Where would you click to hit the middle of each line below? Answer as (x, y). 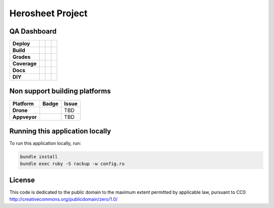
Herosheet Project (48, 13)
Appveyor (25, 117)
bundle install (39, 157)
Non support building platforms (60, 91)
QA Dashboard (33, 31)
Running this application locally (60, 131)
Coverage (25, 64)
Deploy (21, 44)
